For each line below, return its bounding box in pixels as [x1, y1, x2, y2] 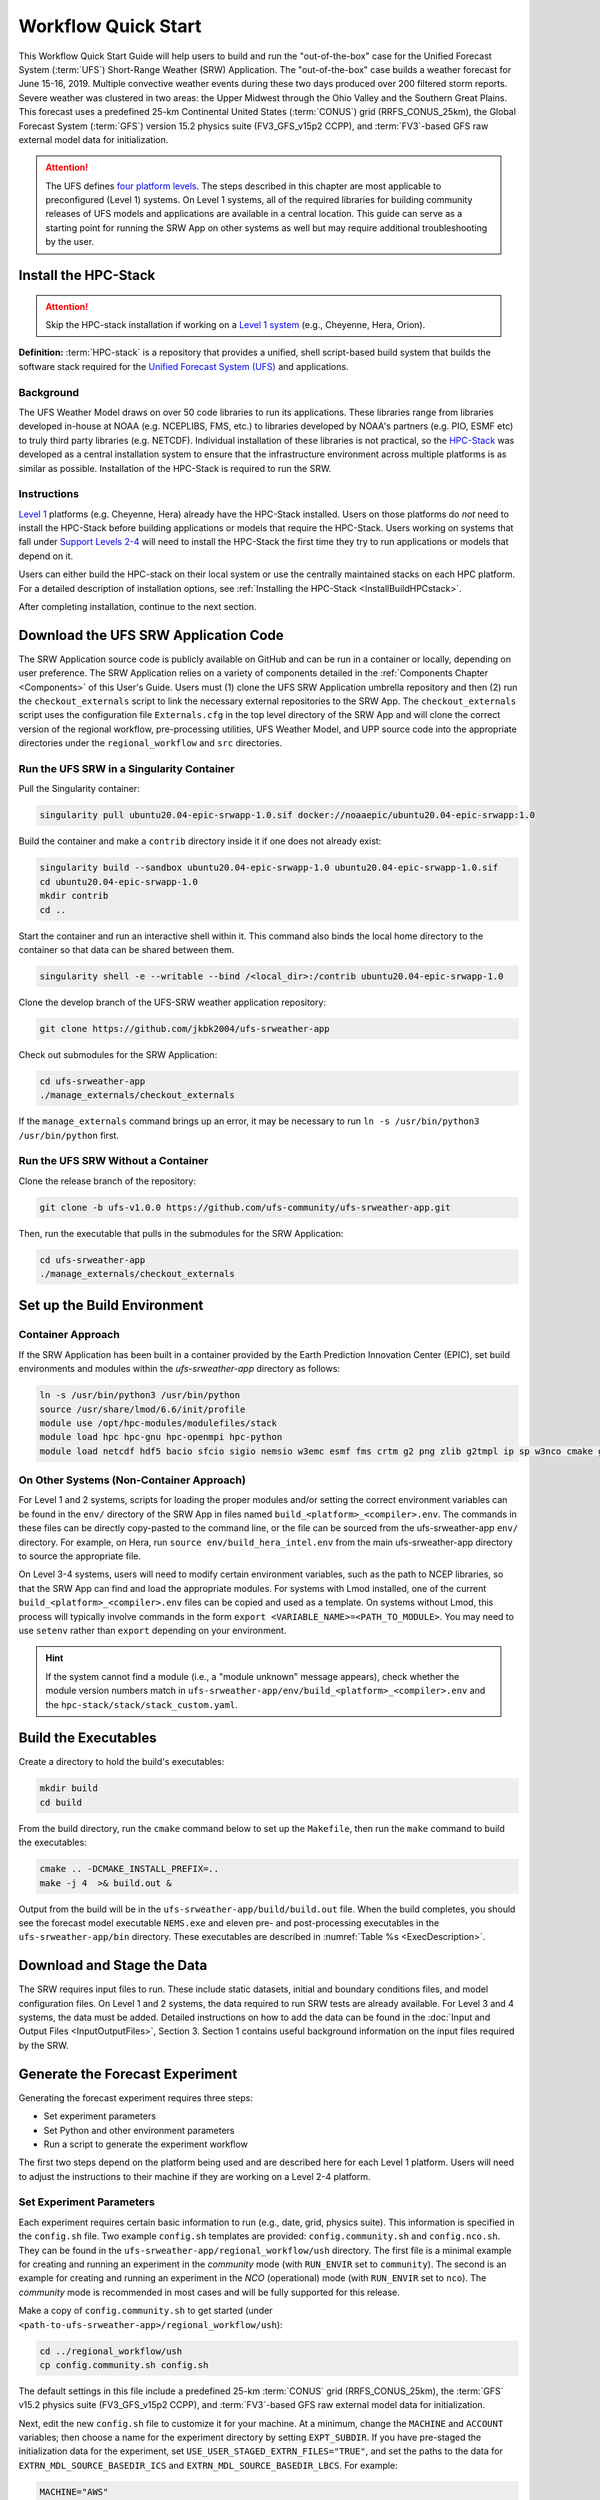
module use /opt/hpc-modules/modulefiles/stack [39, 1417, 277, 1429]
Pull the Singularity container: [18, 783, 140, 795]
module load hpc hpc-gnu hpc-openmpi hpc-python [39, 1431, 283, 1443]
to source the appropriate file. [18, 1550, 142, 1562]
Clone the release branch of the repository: [18, 1175, 197, 1187]
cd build [39, 1796, 83, 1808]
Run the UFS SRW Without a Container [18, 1154, 209, 1168]
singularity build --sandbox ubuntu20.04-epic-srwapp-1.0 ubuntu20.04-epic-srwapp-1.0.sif [39, 862, 499, 874]
